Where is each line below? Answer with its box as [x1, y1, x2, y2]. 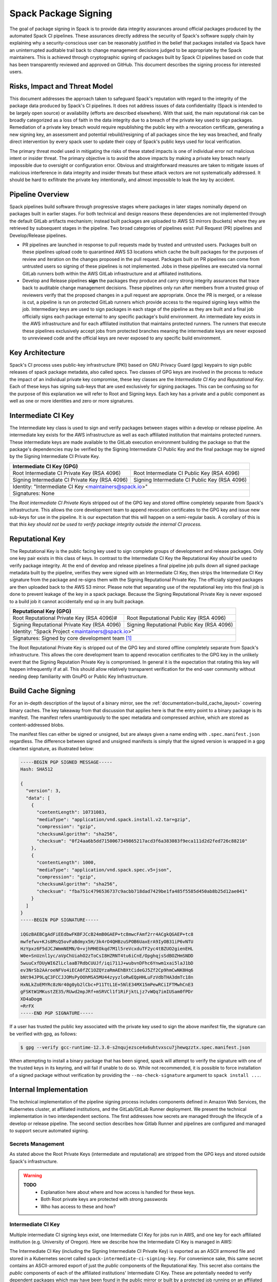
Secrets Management [9, 1140, 65, 1147]
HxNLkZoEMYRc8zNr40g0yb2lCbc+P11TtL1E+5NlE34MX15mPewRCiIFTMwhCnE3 [20, 981, 194, 987]
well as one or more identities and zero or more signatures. [9, 397, 134, 404]
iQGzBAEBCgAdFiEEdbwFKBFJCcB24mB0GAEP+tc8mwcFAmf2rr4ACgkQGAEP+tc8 [20, 931, 194, 937]
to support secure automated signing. [9, 1128, 89, 1134]
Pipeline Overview [9, 190, 69, 198]
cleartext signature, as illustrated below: [9, 745, 94, 751]
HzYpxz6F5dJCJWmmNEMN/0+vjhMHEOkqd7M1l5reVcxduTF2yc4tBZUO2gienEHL [20, 946, 194, 951]
